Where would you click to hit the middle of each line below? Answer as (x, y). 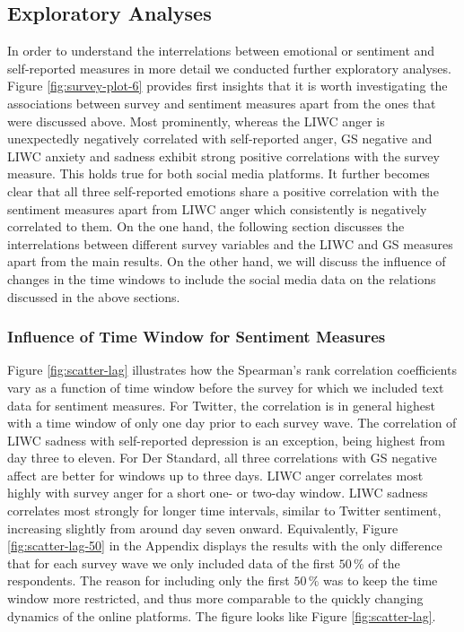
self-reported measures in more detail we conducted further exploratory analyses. (229, 68)
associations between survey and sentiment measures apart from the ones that (222, 103)
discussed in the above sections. (94, 296)
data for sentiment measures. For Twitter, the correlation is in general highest (221, 405)
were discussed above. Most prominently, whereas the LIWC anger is (196, 121)
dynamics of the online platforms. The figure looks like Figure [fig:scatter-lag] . (222, 615)
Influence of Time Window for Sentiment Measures (197, 337)
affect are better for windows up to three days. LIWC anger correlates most (215, 475)
